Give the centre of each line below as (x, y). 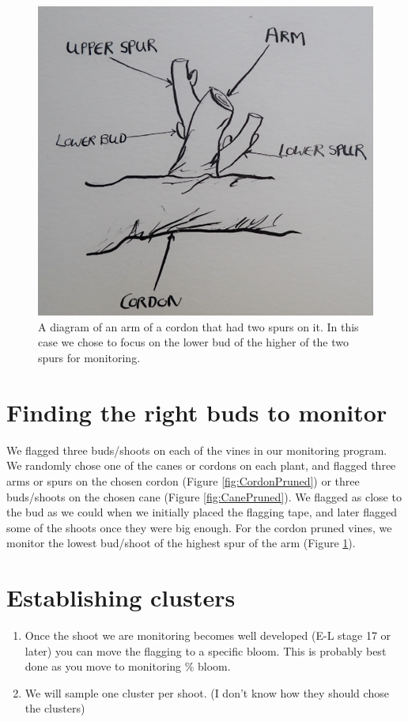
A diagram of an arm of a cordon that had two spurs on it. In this (198, 326)
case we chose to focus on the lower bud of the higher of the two (194, 342)
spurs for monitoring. (89, 358)
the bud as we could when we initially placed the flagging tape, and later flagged (202, 512)
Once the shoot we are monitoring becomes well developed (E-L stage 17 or (208, 635)
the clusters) (55, 708)
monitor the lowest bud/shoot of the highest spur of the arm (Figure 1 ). (181, 543)
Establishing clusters (121, 597)
